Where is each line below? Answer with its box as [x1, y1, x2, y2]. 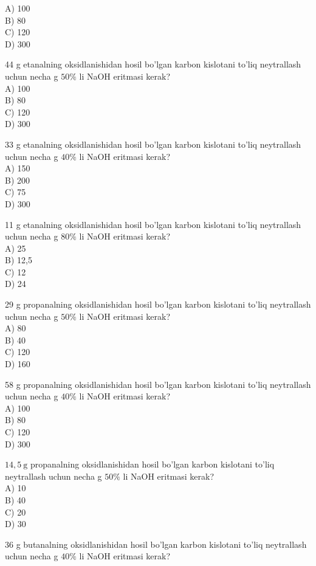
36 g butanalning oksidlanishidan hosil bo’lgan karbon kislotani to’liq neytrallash [5, 537, 307, 550]
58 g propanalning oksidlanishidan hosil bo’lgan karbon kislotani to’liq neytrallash [5, 378, 311, 390]
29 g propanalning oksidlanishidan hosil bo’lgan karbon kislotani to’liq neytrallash [5, 298, 311, 311]
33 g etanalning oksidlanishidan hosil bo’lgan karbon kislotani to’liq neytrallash [5, 137, 301, 150]
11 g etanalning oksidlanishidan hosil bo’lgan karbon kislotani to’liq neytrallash [5, 218, 301, 230]
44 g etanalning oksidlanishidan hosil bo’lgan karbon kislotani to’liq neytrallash [5, 58, 301, 71]
